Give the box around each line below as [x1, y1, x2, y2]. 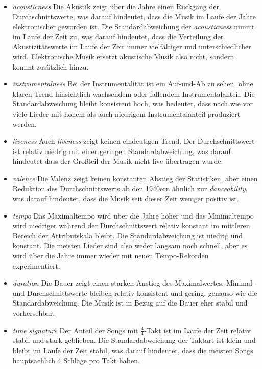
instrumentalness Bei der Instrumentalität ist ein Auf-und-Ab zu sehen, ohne [12, 78, 253, 89]
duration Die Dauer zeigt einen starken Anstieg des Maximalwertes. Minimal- [12, 277, 255, 288]
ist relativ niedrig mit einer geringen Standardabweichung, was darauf [12, 145, 231, 156]
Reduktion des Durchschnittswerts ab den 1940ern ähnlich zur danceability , [12, 183, 248, 193]
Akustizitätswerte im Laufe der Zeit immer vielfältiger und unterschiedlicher [12, 41, 251, 52]
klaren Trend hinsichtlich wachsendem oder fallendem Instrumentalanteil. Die [12, 88, 255, 99]
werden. [12, 118, 37, 129]
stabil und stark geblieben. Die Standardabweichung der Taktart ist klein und [12, 335, 256, 345]
